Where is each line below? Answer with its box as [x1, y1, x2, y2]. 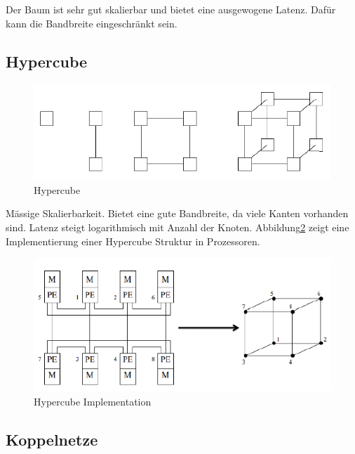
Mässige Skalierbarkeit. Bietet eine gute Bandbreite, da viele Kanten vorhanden [6, 206, 349, 221]
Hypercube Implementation [34, 394, 152, 408]
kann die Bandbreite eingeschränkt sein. [6, 15, 177, 30]
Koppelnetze [6, 428, 98, 450]
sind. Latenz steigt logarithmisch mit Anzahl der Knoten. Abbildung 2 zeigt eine [6, 220, 349, 235]
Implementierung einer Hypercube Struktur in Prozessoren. [6, 233, 260, 248]
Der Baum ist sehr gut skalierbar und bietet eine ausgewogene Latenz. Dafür [6, 2, 336, 16]
